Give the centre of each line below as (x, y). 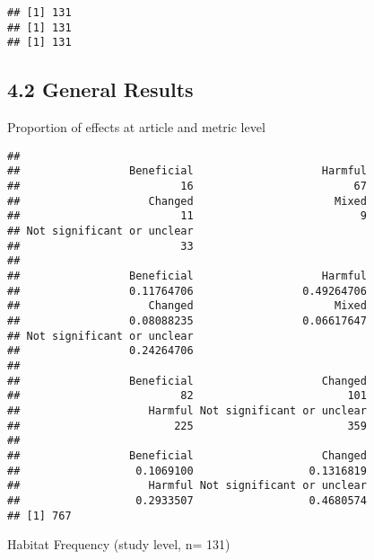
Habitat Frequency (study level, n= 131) (119, 544)
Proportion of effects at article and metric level (136, 127)
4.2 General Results (100, 89)
